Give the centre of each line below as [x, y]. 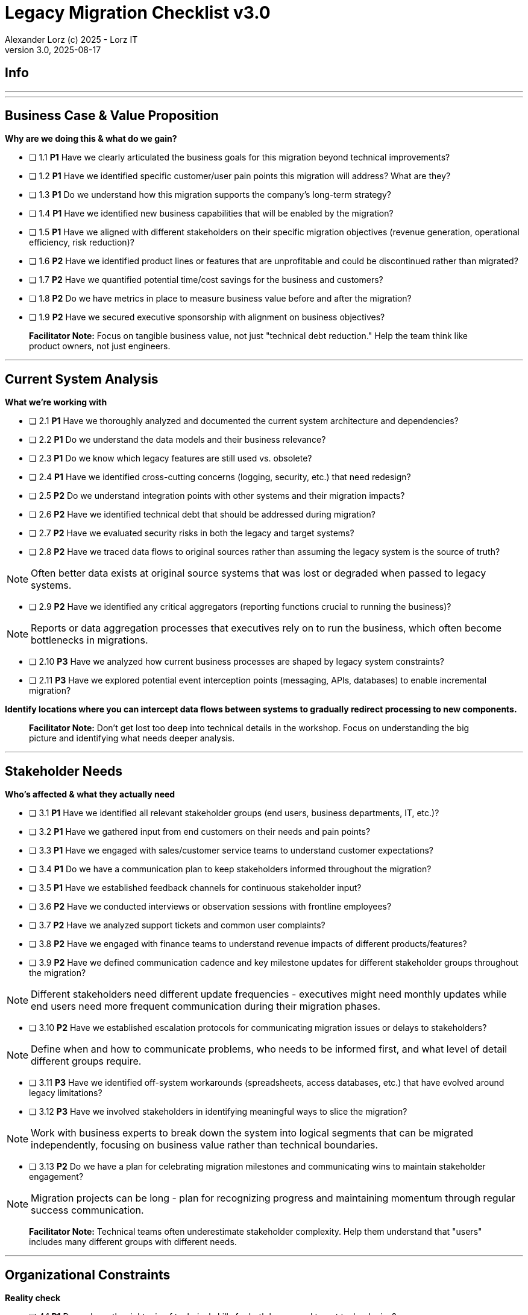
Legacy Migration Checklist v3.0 [138, 13]
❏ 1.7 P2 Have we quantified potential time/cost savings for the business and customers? [206, 280]
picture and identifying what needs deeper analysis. [132, 738]
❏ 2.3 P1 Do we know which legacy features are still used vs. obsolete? [171, 458]
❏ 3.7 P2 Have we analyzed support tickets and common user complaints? [177, 925]
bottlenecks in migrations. [90, 640]
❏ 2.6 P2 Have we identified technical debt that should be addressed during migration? [202, 515]
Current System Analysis [82, 379]
